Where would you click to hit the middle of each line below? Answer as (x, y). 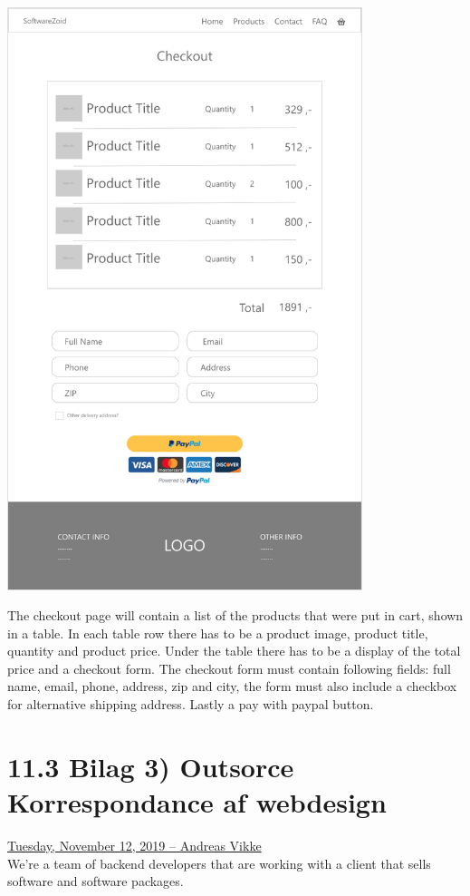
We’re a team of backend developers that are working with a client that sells (219, 863)
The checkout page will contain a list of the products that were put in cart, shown (235, 615)
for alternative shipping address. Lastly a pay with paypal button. (191, 704)
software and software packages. (96, 881)
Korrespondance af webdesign (197, 802)
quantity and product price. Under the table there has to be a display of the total (234, 651)
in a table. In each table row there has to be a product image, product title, (218, 633)
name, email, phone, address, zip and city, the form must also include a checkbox (232, 686)
